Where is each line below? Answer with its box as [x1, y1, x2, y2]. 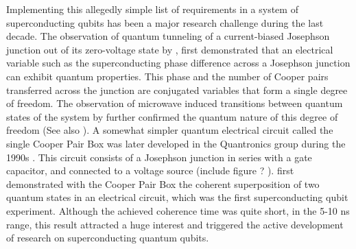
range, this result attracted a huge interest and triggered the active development [6, 217, 344, 231]
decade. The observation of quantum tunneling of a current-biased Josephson [6, 29, 330, 43]
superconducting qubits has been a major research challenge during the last [6, 15, 324, 29]
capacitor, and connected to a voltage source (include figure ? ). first [6, 163, 294, 178]
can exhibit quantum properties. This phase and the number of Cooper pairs [6, 69, 329, 83]
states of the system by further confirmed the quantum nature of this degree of [6, 109, 338, 123]
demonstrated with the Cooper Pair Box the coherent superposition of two [6, 176, 320, 191]
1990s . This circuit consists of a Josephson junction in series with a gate [6, 150, 312, 164]
